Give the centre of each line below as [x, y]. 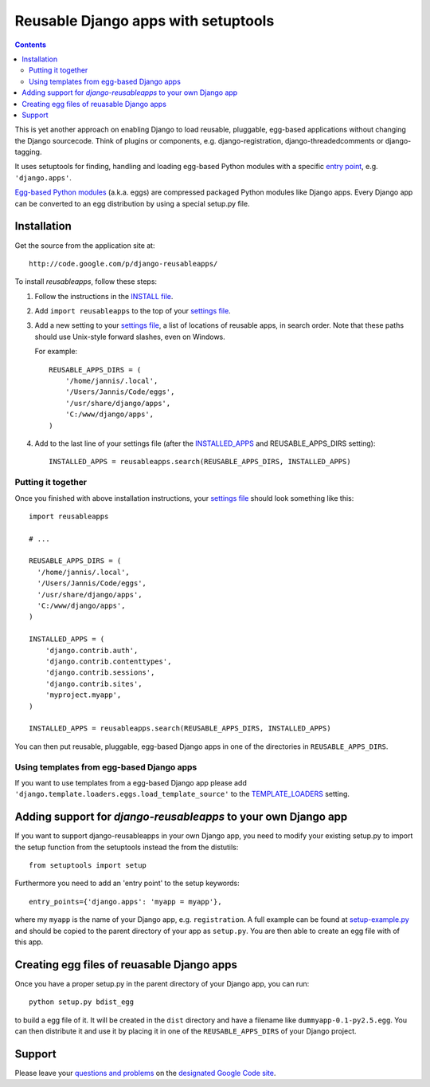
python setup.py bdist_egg [82, 1002]
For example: [56, 352]
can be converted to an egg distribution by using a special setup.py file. [132, 203]
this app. [29, 942]
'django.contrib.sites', [94, 683]
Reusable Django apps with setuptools [145, 21]
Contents [31, 45]
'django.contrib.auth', [92, 650]
